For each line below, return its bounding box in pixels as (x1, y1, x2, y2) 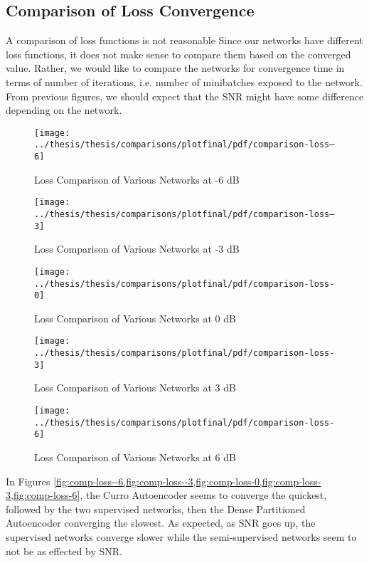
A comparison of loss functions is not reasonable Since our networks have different (6, 33, 363, 48)
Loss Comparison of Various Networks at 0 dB (34, 310, 236, 325)
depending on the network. (6, 102, 122, 117)
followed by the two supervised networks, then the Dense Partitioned (6, 501, 306, 516)
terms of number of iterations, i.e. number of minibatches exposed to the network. (6, 74, 363, 89)
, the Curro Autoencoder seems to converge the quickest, (80, 488, 327, 503)
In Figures (6, 473, 50, 488)
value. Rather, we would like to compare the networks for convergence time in (6, 60, 345, 75)
